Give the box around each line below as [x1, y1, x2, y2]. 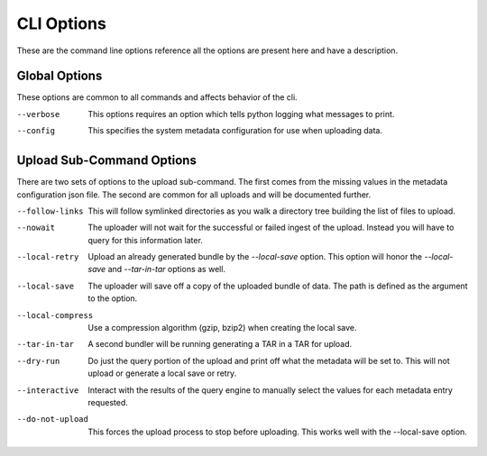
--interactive [16, 385, 79, 396]
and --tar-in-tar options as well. [107, 264, 225, 275]
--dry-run [16, 356, 60, 366]
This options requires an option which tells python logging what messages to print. [87, 108, 395, 119]
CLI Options [16, 14, 107, 33]
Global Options [16, 68, 103, 84]
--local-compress [16, 310, 94, 320]
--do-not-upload [16, 415, 89, 424]
